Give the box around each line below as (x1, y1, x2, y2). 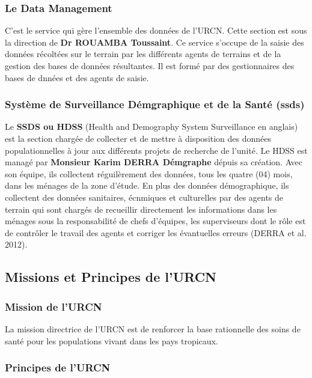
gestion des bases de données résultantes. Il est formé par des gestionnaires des (5, 59, 295, 72)
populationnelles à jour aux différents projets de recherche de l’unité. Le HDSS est (5, 144, 308, 156)
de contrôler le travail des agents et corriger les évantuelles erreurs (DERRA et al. (5, 226, 307, 239)
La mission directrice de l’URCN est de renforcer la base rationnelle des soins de (5, 322, 301, 335)
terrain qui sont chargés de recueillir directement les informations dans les (5, 203, 277, 215)
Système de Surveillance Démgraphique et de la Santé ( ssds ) (5, 97, 305, 112)
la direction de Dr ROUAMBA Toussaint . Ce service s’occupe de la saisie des (5, 35, 304, 48)
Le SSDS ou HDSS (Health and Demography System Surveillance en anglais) (5, 120, 298, 133)
